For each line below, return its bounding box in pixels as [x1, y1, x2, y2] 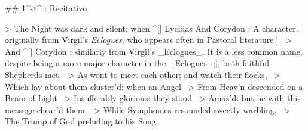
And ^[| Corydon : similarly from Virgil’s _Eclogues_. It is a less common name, [5, 45, 303, 57]
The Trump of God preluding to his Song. [5, 115, 158, 127]
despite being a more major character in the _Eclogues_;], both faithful [5, 57, 269, 69]
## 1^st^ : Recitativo [5, 2, 87, 14]
